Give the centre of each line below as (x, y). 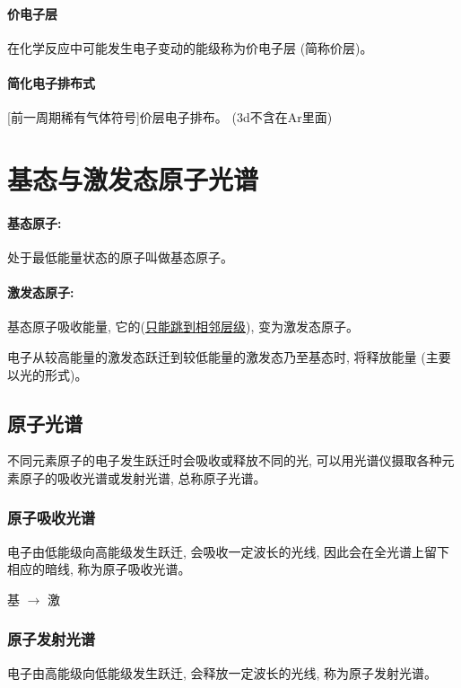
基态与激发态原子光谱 (133, 178)
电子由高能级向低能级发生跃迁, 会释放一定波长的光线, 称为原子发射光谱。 (222, 672)
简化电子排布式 (51, 82)
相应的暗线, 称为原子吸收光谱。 (99, 569)
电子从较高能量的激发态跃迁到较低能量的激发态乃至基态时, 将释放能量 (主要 (229, 356)
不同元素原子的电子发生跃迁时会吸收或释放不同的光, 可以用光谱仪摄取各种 (225, 460)
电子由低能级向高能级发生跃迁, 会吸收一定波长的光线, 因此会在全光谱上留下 (229, 551)
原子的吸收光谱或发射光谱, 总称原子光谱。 (143, 477)
